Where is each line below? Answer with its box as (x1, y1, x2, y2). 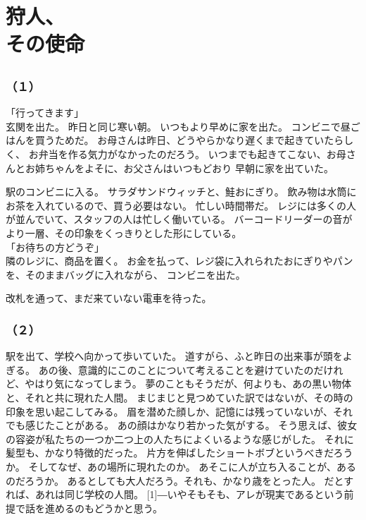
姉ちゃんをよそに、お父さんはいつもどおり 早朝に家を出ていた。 (34, 160, 334, 175)
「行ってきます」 (6, 105, 84, 120)
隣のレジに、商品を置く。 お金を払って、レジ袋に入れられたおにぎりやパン (6, 253, 353, 268)
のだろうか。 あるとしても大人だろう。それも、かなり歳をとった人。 (6, 473, 321, 488)
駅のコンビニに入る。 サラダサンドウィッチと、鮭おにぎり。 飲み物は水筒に (6, 184, 357, 199)
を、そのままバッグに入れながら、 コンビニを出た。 (6, 267, 246, 282)
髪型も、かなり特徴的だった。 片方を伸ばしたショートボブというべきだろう (6, 445, 353, 460)
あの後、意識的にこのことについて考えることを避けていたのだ (38, 362, 324, 377)
